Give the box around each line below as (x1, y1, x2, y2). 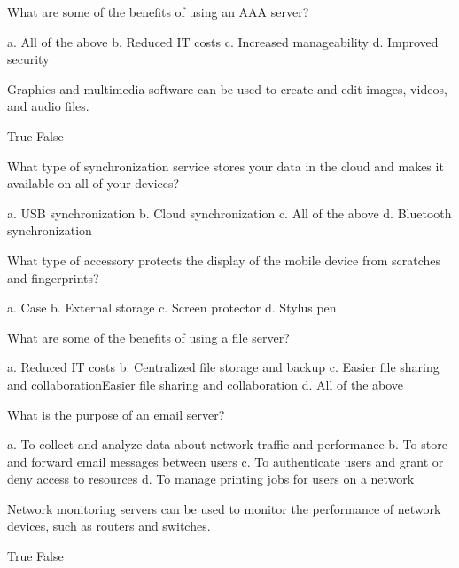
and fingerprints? (7, 268, 99, 287)
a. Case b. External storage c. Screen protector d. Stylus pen (7, 298, 337, 317)
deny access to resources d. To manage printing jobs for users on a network (7, 469, 415, 488)
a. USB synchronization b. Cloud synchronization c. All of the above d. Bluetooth (7, 203, 452, 222)
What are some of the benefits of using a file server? (7, 327, 290, 346)
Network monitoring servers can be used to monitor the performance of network (7, 499, 441, 517)
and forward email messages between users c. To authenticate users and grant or (7, 452, 444, 470)
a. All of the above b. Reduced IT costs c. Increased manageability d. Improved (7, 32, 439, 51)
